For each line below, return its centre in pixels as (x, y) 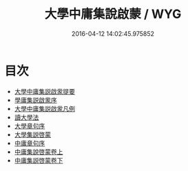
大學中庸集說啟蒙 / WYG (113, 14)
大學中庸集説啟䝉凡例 (44, 108)
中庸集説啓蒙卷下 (39, 160)
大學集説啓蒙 (32, 134)
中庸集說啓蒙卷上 (39, 152)
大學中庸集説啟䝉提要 (44, 91)
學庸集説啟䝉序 (35, 100)
